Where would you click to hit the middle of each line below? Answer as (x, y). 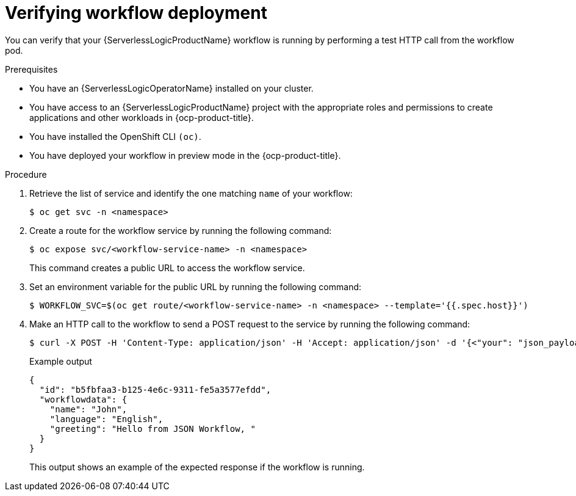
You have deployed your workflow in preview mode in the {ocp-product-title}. (185, 155)
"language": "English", (106, 419)
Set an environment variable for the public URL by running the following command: (196, 286)
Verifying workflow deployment (136, 13)
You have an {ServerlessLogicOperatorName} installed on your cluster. (171, 88)
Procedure (26, 174)
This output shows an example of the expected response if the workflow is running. (197, 467)
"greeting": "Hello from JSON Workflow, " (153, 429)
